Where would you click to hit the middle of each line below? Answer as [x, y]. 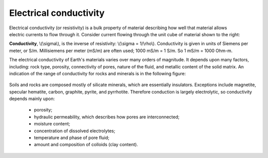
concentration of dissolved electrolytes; [75, 131]
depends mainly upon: [32, 99]
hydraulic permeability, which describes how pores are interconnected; [107, 117]
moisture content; [52, 124]
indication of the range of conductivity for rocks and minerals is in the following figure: [98, 73]
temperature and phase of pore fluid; [72, 138]
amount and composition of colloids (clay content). [86, 145]
